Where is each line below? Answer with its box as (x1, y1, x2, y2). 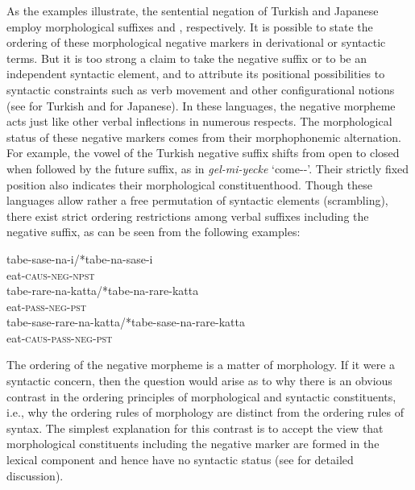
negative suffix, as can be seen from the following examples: (6, 223, 301, 240)
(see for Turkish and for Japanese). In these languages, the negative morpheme (6, 97, 396, 114)
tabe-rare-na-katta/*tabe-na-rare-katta (6, 282, 199, 299)
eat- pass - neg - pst (6, 297, 87, 314)
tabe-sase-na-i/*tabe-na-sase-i (6, 250, 153, 267)
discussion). (6, 467, 64, 484)
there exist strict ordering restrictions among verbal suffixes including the (6, 207, 369, 224)
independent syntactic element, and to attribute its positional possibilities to (6, 65, 385, 82)
